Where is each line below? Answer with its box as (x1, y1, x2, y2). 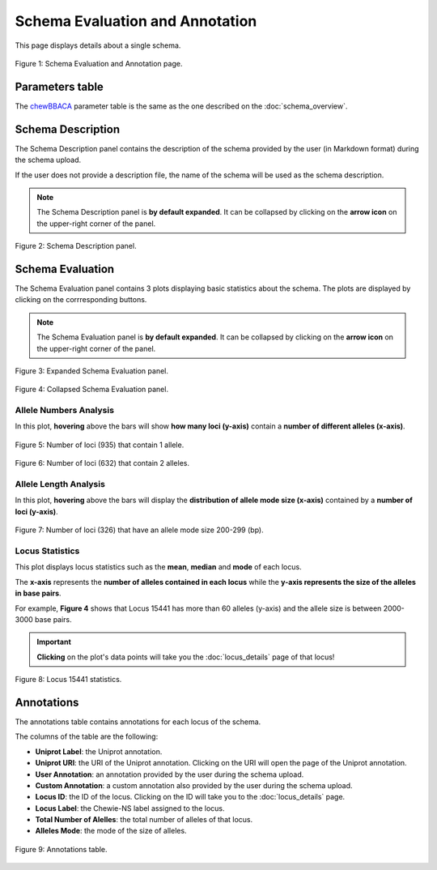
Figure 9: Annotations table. (15, 844, 108, 854)
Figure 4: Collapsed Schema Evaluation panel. (15, 385, 169, 394)
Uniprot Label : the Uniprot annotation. (35, 746, 163, 757)
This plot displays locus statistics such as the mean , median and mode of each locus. (15, 562, 303, 572)
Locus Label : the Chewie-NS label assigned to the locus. (35, 803, 225, 813)
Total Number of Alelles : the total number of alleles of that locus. (35, 815, 253, 825)
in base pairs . (15, 588, 62, 599)
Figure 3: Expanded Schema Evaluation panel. (15, 365, 169, 376)
